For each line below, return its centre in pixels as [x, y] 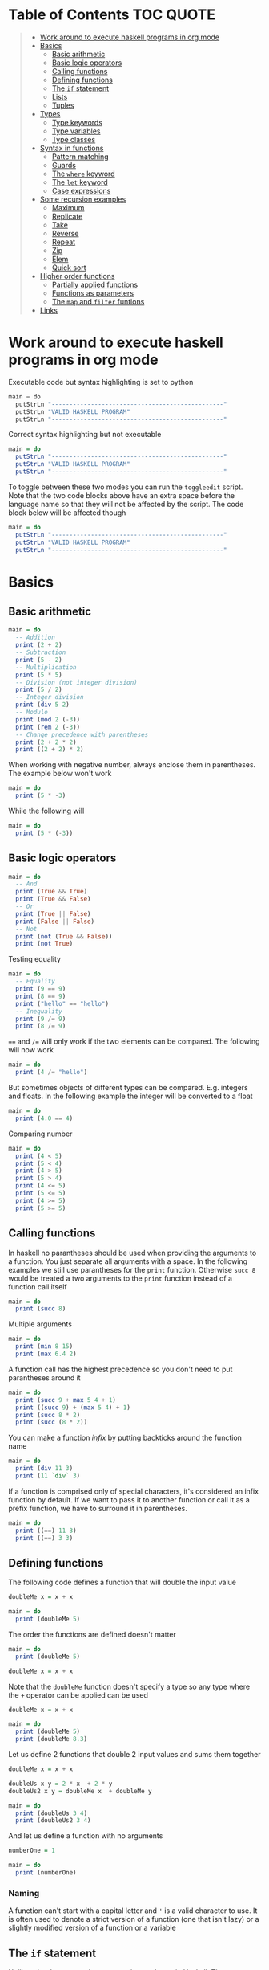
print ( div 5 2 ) [42, 705]
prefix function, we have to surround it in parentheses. [98, 1508]
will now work [31, 1050]
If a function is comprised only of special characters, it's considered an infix [133, 1491]
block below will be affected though [67, 513]
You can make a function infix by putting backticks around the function [125, 1438]
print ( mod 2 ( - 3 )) [48, 719]
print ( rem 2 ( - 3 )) [48, 727]
